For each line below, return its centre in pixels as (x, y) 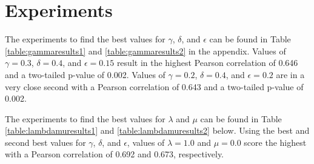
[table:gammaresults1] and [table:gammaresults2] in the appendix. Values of (145, 51)
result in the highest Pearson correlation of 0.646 (207, 63)
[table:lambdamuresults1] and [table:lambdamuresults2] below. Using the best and (157, 130)
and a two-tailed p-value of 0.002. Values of (85, 74)
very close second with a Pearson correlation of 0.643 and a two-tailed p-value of (154, 86)
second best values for (45, 142)
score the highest (275, 142)
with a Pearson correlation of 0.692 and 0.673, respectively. (115, 154)
